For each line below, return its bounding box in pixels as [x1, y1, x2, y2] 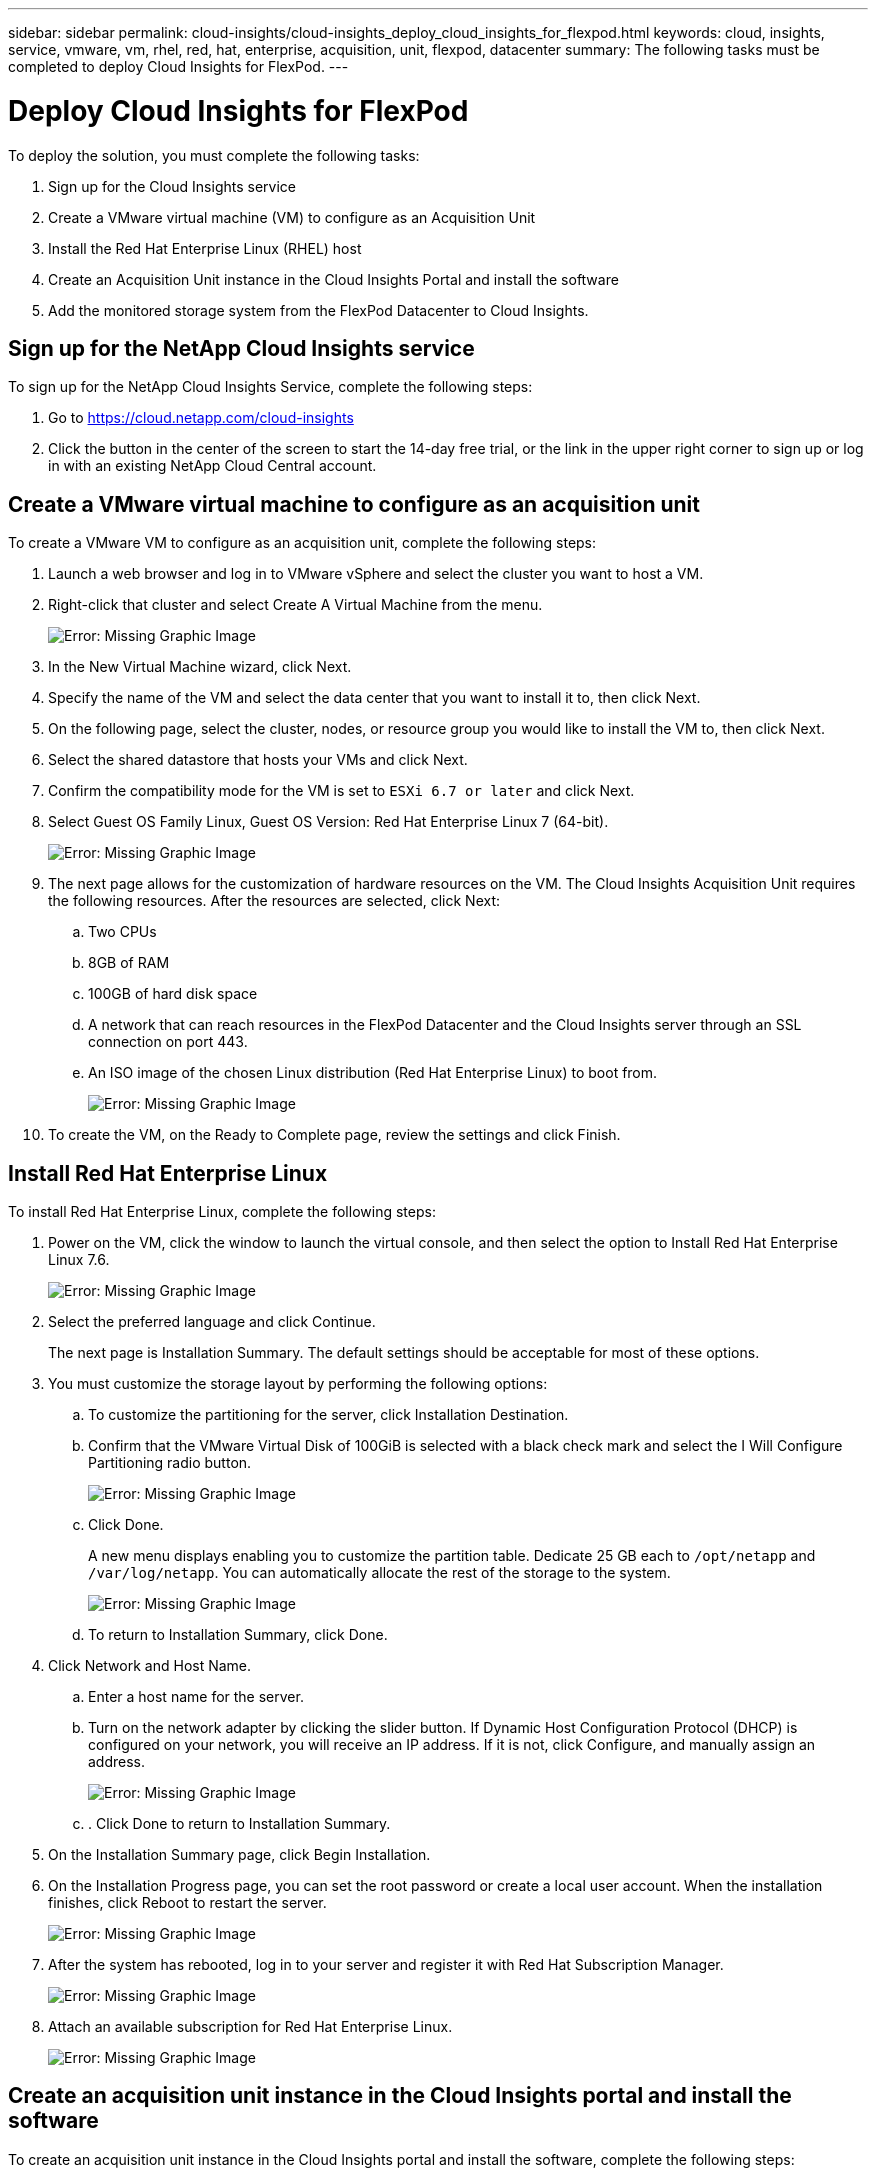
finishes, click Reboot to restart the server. [48, 1894, 327, 1912]
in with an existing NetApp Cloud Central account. [48, 457, 377, 475]
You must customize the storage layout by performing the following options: [48, 1375, 548, 1393]
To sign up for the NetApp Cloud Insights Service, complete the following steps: [8, 378, 533, 396]
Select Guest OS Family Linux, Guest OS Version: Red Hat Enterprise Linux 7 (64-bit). [48, 813, 609, 831]
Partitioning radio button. [88, 1454, 252, 1472]
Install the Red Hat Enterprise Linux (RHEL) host [48, 239, 362, 257]
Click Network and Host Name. [48, 1657, 252, 1675]
